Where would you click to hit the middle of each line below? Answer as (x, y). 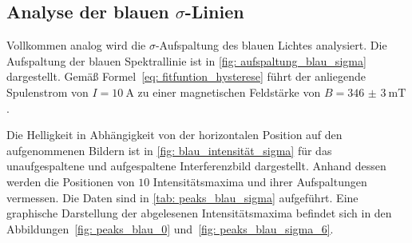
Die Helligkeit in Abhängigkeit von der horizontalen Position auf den (174, 135)
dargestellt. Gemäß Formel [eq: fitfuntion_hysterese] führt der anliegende (186, 76)
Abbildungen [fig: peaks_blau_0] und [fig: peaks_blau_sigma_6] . (170, 228)
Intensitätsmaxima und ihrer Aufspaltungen (260, 181)
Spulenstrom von (48, 92)
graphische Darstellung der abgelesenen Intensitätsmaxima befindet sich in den (199, 213)
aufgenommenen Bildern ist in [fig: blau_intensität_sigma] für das (169, 150)
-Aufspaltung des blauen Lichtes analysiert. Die (271, 45)
